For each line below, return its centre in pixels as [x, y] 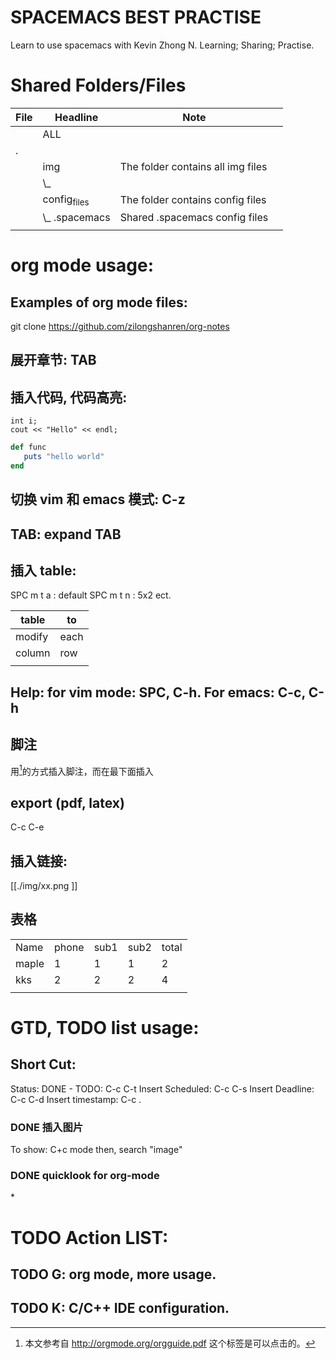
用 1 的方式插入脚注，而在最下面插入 [82, 770]
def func [28, 447]
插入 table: [43, 571]
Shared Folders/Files [98, 85]
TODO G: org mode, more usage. [113, 1274]
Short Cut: [43, 1064]
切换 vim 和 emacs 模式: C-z [98, 499]
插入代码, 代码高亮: [69, 397]
